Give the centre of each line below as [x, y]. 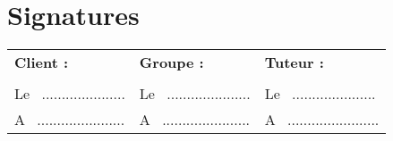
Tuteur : [294, 62]
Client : [42, 62]
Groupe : [171, 62]
